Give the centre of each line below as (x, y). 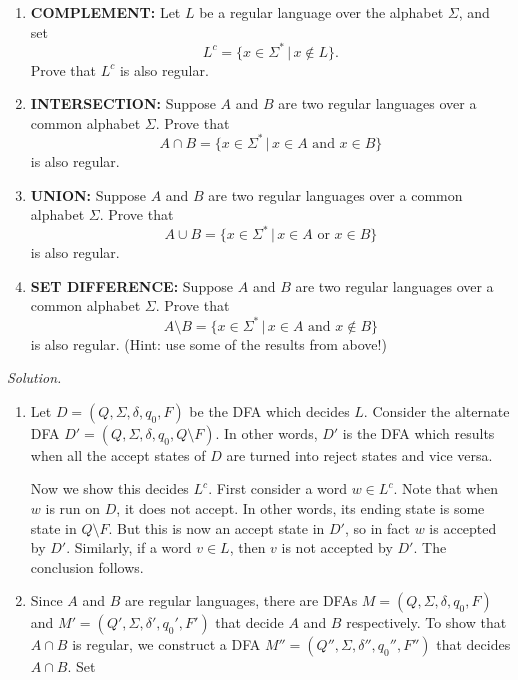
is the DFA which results (418, 432)
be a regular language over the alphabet (321, 12)
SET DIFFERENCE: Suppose (132, 285)
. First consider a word (278, 488)
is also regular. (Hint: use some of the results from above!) (208, 343)
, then (247, 547)
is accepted (463, 527)
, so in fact (377, 527)
